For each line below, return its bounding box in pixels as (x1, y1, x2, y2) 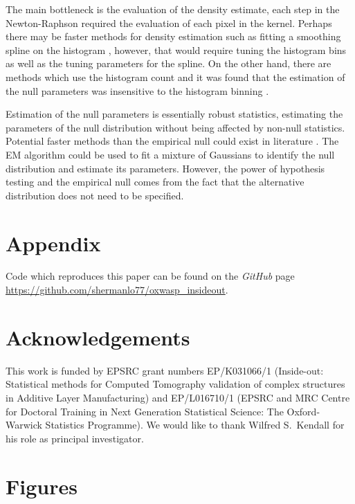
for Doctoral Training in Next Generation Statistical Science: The (6, 404, 284, 418)
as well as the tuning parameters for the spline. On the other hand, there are (6, 56, 331, 71)
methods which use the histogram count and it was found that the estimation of (6, 69, 345, 84)
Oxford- (286, 404, 320, 418)
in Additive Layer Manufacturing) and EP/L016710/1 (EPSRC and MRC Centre (6, 390, 350, 404)
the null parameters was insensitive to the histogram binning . (6, 83, 269, 98)
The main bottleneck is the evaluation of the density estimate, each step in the (6, 2, 340, 16)
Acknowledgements (6, 323, 190, 351)
